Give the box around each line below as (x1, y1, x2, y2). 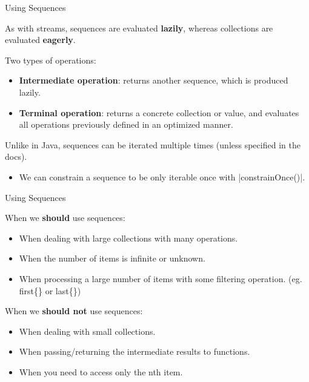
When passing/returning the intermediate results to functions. (19, 345, 250, 358)
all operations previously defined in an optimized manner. (19, 118, 233, 131)
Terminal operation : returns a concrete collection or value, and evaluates (19, 106, 299, 119)
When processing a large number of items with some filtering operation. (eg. (19, 272, 302, 285)
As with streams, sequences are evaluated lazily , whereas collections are (5, 21, 273, 34)
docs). (5, 150, 27, 163)
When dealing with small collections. (19, 324, 156, 337)
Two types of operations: (5, 53, 96, 66)
